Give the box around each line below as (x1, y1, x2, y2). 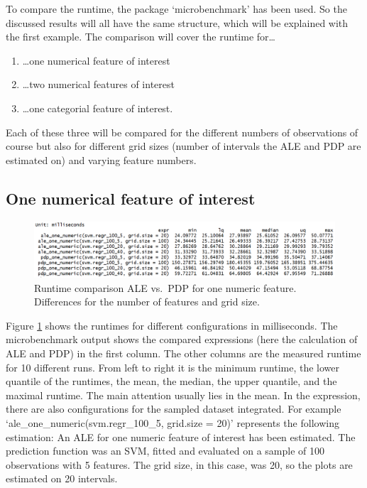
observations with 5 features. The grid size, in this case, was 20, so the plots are (6, 457, 353, 472)
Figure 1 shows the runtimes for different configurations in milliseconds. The (6, 318, 338, 332)
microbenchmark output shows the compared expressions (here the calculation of (6, 332, 358, 347)
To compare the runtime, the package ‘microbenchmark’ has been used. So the (6, 1, 347, 16)
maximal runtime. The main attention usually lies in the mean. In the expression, (6, 387, 361, 402)
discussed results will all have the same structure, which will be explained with (6, 15, 349, 30)
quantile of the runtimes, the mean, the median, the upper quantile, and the (6, 374, 337, 389)
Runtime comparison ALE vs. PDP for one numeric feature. (34, 280, 297, 295)
